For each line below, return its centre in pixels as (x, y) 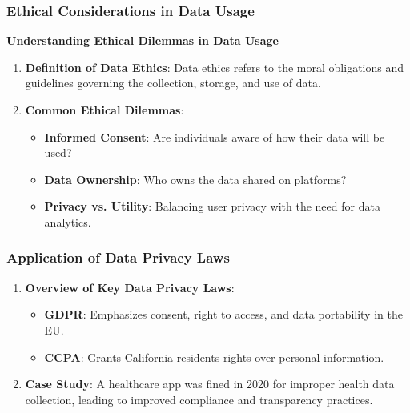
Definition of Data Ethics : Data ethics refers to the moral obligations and (215, 67)
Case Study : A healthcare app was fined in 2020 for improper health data (210, 384)
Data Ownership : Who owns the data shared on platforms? (195, 179)
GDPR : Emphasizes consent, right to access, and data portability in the (223, 314)
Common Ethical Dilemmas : (105, 110)
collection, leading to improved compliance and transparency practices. (199, 399)
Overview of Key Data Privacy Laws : (130, 287)
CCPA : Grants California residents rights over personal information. (214, 357)
